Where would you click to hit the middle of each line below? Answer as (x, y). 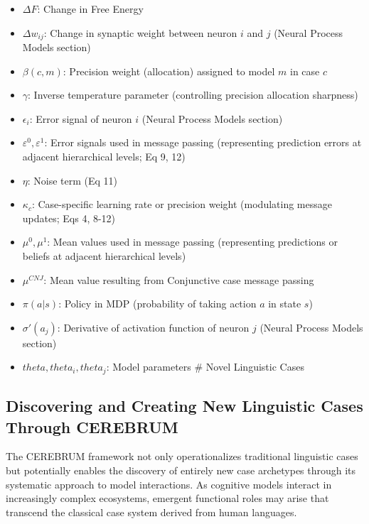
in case (305, 71)
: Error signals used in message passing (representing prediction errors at (203, 142)
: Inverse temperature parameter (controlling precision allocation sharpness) (193, 95)
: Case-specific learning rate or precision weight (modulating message (182, 204)
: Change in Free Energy (90, 9)
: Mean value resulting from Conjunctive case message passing (179, 279)
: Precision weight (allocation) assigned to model (169, 71)
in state (285, 304)
